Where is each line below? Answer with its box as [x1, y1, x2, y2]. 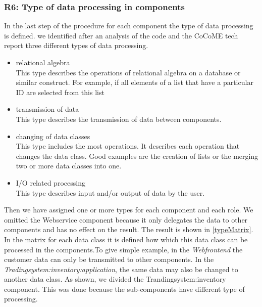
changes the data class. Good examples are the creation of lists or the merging [16, 150, 258, 161]
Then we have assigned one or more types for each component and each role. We [4, 204, 253, 215]
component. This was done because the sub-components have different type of [4, 283, 245, 294]
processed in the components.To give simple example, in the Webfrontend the [4, 244, 243, 254]
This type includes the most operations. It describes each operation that [16, 141, 240, 151]
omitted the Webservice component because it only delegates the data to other [4, 214, 248, 225]
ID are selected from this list [16, 86, 104, 97]
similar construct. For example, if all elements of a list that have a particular [16, 77, 253, 87]
